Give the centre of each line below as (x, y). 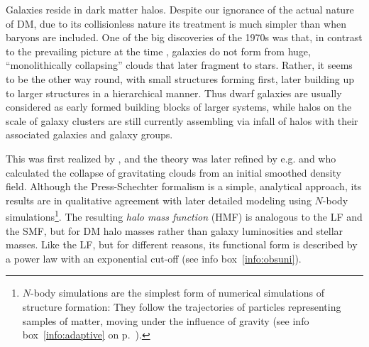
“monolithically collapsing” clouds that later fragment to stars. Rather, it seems (179, 65)
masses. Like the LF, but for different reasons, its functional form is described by (182, 244)
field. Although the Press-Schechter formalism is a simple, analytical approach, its (184, 186)
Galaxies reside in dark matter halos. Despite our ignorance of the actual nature (180, 9)
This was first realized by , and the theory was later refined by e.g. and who (171, 158)
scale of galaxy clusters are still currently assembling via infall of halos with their (182, 120)
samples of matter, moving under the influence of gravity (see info (166, 320)
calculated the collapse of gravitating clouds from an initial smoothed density (174, 172)
